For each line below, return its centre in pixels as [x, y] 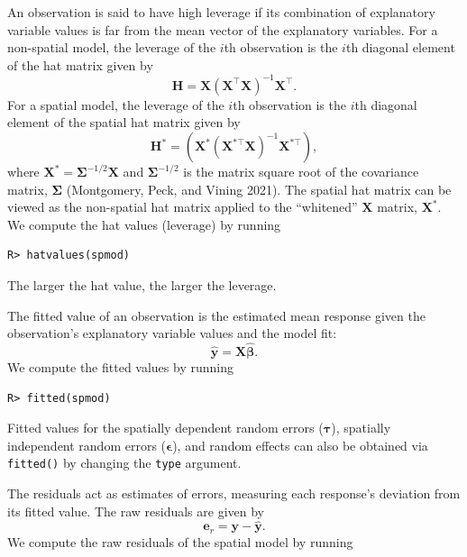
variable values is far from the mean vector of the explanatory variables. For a [223, 29]
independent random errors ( [87, 445]
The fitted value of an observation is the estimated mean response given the [216, 315]
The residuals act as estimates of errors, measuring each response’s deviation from [234, 493]
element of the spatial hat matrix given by [124, 122]
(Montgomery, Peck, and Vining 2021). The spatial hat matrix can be [259, 189]
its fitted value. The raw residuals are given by [136, 511]
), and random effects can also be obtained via [300, 445]
